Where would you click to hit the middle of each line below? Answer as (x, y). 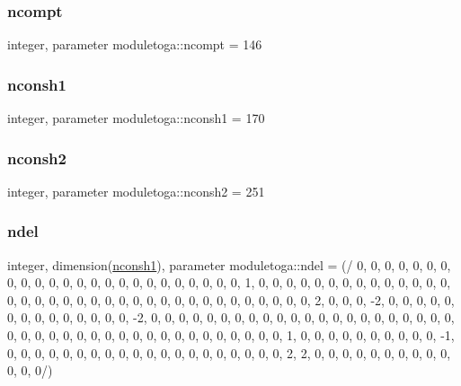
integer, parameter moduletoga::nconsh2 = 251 (136, 191)
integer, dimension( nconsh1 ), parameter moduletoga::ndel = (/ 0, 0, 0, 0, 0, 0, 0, (229, 264)
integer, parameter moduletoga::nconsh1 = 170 (136, 118)
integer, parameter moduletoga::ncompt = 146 (135, 44)
